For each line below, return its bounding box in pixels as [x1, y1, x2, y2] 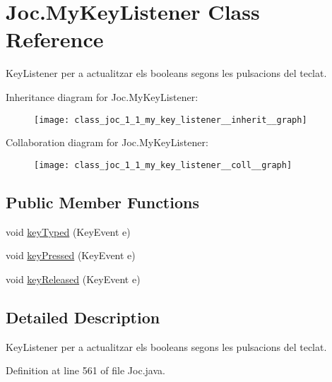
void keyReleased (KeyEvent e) [6, 271, 141, 286]
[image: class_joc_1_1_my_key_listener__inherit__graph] [34, 114, 307, 125]
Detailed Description [6, 306, 160, 328]
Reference [6, 25, 104, 54]
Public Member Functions [6, 191, 199, 213]
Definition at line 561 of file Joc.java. [6, 363, 165, 378]
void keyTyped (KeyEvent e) [6, 224, 131, 239]
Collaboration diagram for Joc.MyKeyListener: [6, 135, 208, 150]
